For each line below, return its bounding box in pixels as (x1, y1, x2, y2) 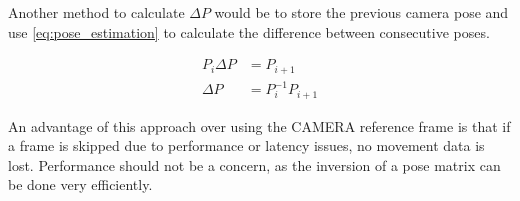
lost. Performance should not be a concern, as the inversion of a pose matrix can (8, 154, 501, 175)
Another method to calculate (8, 2, 185, 22)
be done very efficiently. (8, 174, 153, 195)
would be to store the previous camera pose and (214, 2, 509, 22)
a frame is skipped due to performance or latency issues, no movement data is (8, 135, 485, 156)
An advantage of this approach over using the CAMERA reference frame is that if (8, 115, 511, 136)
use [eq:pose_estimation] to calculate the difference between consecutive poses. (8, 21, 490, 42)
